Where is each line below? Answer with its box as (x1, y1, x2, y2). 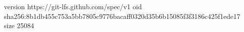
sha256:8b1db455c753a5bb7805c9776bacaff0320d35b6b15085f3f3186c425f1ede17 (4, 11, 241, 21)
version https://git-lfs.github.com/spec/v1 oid (4, 1, 142, 11)
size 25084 (4, 20, 34, 31)
